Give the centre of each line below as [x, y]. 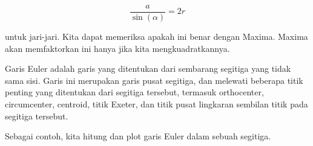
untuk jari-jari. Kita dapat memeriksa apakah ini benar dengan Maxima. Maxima [156, 36]
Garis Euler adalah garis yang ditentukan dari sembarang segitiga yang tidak [148, 68]
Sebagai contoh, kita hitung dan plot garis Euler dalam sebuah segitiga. [138, 136]
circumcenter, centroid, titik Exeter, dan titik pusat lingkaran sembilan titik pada [156, 104]
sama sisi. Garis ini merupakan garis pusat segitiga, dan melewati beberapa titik [154, 80]
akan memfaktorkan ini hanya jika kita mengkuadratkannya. [117, 48]
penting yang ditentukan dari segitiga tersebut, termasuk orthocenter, [134, 92]
